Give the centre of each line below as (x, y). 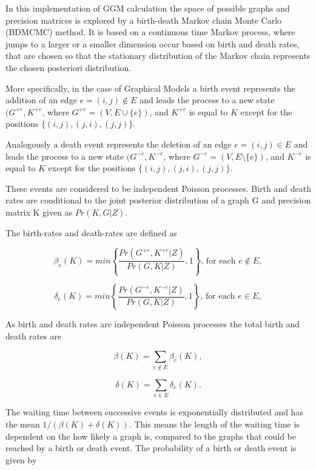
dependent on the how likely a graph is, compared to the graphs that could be (151, 436)
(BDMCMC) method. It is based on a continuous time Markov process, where (150, 32)
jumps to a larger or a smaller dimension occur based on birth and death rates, (153, 43)
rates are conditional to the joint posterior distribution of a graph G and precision (158, 200)
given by (21, 459)
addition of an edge (41, 100)
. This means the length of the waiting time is (214, 424)
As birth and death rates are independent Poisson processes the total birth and (153, 324)
